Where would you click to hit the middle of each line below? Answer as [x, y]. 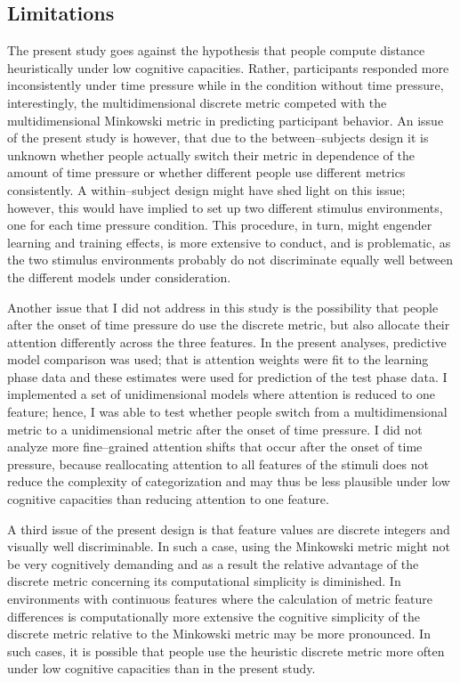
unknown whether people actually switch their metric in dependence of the [211, 154]
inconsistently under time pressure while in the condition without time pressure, [226, 85]
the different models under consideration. [119, 276]
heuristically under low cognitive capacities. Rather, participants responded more [228, 67]
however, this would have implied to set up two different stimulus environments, [225, 207]
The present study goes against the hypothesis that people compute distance [216, 50]
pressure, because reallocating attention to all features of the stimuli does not [218, 463]
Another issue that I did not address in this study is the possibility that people [223, 307]
